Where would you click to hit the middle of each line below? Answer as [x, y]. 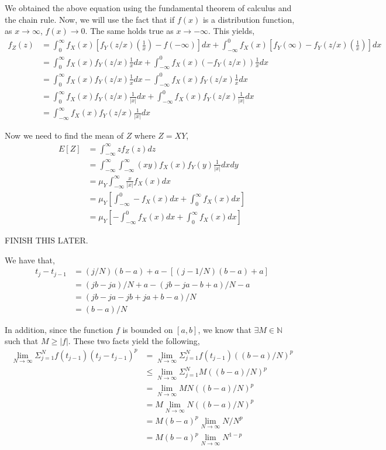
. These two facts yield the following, [134, 341]
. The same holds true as [129, 31]
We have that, [30, 260]
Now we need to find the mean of [64, 135]
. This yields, [232, 31]
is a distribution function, [249, 19]
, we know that [225, 329]
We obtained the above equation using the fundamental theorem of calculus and [148, 8]
